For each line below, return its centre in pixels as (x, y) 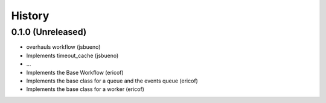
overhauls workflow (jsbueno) (63, 47)
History (30, 16)
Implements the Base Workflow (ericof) (75, 72)
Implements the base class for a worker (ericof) (85, 89)
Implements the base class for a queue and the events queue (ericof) (112, 81)
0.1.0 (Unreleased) (49, 32)
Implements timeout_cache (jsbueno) (72, 55)
